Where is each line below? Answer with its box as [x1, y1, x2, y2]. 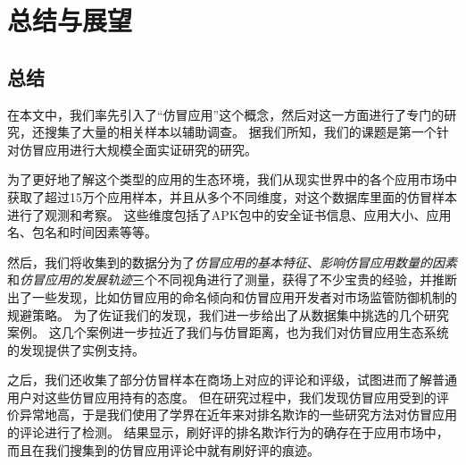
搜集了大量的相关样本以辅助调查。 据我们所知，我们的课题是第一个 [44, 123, 437, 141]
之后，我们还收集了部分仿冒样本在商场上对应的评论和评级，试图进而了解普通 [7, 370, 457, 389]
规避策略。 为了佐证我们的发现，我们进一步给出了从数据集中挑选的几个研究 [7, 305, 449, 324]
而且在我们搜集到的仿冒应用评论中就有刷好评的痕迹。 [7, 440, 320, 459]
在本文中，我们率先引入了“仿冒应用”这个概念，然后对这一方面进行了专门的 [7, 105, 445, 123]
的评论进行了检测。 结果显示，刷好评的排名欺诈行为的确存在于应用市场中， [7, 423, 449, 442]
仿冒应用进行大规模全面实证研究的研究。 [19, 139, 257, 158]
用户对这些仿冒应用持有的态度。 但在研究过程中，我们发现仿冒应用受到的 [7, 387, 437, 406]
